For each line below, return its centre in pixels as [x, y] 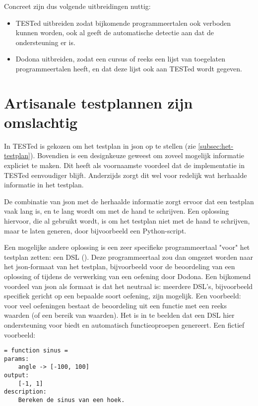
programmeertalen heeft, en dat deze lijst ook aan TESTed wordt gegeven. [129, 68]
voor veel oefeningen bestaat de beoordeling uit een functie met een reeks [116, 305]
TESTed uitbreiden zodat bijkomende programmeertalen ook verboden [123, 23]
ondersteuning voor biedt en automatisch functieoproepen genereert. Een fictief [124, 324]
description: [25, 392]
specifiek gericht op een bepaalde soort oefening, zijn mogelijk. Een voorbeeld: [123, 296]
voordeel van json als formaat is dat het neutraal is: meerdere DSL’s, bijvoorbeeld [129, 286]
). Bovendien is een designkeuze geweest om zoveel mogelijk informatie [137, 155]
